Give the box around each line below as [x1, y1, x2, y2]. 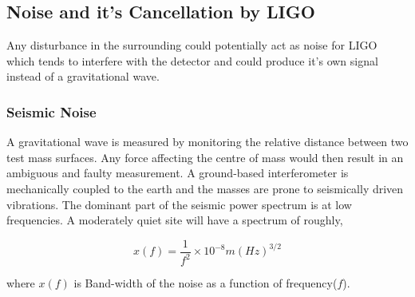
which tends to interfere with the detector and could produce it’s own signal [6, 52, 378, 69]
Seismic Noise [6, 101, 97, 121]
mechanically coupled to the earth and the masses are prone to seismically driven [6, 180, 404, 196]
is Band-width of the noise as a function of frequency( [73, 275, 338, 291]
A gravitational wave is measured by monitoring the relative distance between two [6, 133, 409, 150]
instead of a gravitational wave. [6, 68, 160, 85]
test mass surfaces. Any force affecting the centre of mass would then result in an [6, 148, 404, 165]
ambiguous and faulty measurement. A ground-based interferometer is [6, 164, 349, 181]
